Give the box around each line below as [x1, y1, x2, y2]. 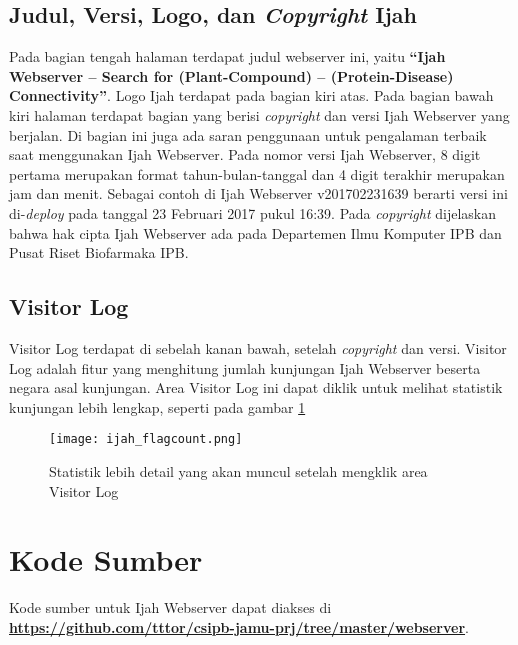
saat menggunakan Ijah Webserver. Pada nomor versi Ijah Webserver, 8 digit [9, 144, 481, 165]
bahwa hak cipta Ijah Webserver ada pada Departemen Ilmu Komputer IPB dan [9, 222, 502, 243]
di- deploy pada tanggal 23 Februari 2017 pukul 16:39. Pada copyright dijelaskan [9, 202, 496, 223]
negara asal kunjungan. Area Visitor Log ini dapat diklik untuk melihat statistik [9, 377, 503, 398]
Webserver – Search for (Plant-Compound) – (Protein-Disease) [9, 65, 454, 86]
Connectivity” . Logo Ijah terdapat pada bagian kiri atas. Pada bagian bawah [9, 85, 494, 106]
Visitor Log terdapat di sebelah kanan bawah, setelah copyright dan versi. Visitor [9, 337, 507, 358]
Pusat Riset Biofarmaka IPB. [9, 242, 189, 263]
